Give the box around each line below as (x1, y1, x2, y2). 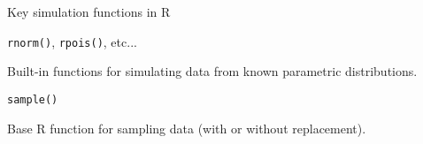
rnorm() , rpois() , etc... (7, 32, 137, 50)
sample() (7, 93, 58, 106)
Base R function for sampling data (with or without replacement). (7, 118, 366, 137)
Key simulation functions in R (7, 3, 171, 20)
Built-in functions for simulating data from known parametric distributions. (7, 62, 418, 80)
